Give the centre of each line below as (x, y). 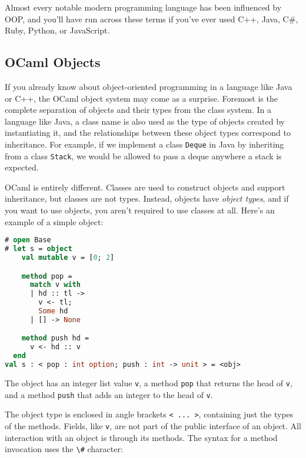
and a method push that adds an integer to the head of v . (109, 394)
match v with (55, 285)
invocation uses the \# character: (64, 449)
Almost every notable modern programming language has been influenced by (143, 7)
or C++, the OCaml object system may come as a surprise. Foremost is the (141, 98)
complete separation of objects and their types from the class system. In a (138, 110)
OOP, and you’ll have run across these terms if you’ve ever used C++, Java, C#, (152, 19)
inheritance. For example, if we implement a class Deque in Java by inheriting (144, 144)
